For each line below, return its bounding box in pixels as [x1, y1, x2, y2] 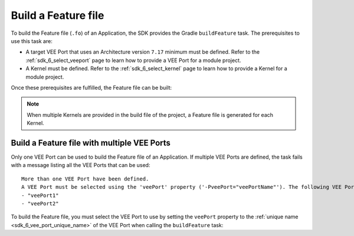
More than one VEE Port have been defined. [21, 175, 149, 182]
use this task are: [11, 37, 53, 44]
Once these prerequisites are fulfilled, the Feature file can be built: [11, 84, 172, 91]
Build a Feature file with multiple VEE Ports [11, 137, 171, 147]
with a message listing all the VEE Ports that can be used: [11, 162, 150, 169]
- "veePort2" [21, 200, 59, 206]
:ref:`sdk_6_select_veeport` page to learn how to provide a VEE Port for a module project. [25, 57, 241, 64]
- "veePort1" [21, 192, 59, 199]
